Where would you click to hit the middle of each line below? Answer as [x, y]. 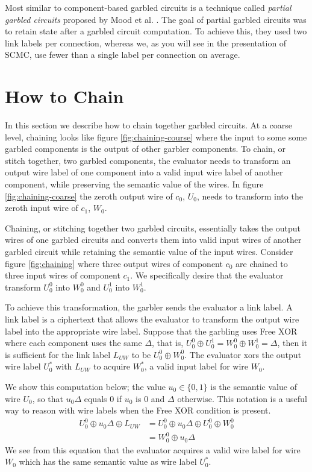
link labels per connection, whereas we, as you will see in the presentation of [146, 42]
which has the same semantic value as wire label [108, 461]
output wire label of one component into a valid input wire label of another [144, 172]
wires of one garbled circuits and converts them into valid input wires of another [153, 240]
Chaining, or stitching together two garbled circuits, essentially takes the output [153, 228]
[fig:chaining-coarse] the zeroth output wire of [89, 196]
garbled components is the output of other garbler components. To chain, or [145, 149]
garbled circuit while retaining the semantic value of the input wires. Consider [149, 252]
